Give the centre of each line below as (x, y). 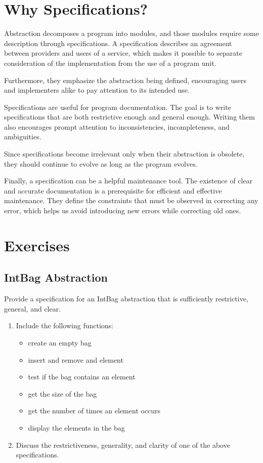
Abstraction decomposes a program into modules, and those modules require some (131, 33)
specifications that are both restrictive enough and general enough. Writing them (129, 117)
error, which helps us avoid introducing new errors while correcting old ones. (123, 210)
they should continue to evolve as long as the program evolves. (101, 163)
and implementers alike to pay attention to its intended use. (97, 90)
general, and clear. (33, 308)
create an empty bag (60, 342)
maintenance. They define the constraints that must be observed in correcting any (131, 200)
